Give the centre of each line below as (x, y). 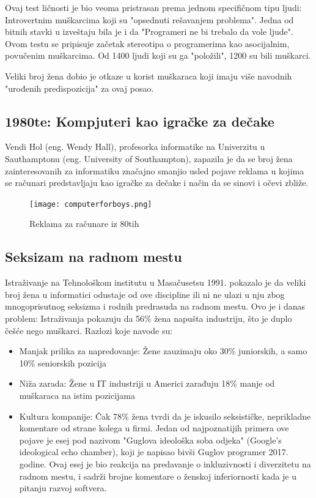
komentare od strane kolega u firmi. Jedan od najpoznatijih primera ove (154, 428)
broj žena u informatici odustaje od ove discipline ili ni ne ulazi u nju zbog (145, 294)
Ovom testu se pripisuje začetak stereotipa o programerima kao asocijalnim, (147, 43)
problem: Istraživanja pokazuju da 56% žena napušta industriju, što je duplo (149, 318)
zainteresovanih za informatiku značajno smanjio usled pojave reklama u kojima (155, 170)
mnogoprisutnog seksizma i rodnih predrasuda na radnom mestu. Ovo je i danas (155, 306)
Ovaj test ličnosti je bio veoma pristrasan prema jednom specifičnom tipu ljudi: (153, 7)
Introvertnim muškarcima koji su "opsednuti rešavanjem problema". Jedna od (149, 19)
